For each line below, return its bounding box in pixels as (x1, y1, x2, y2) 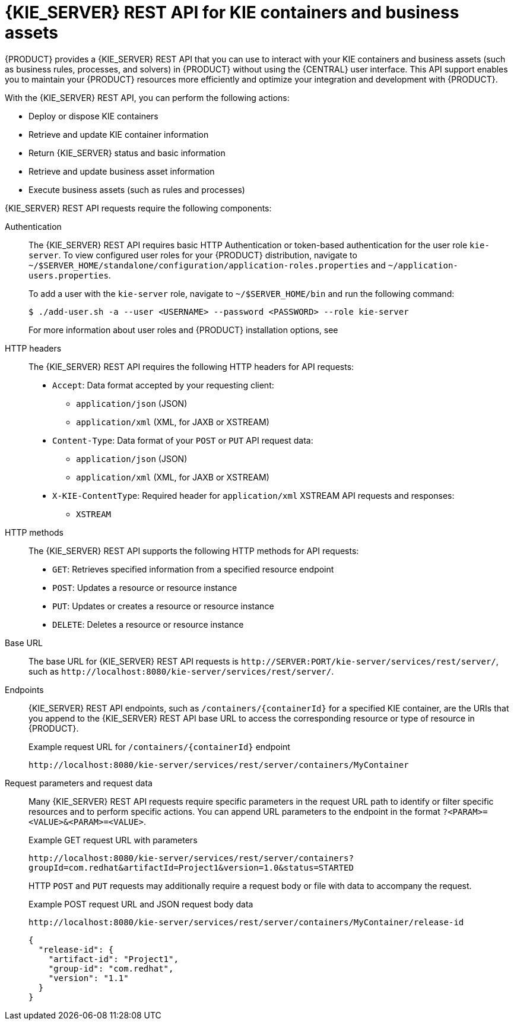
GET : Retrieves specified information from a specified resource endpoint (52, 564, 334, 574)
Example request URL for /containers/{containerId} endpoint (28, 741, 290, 752)
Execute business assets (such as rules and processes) (28, 184, 245, 195)
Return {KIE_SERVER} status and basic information (28, 147, 226, 158)
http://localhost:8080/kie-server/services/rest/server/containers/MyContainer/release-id (28, 917, 464, 927)
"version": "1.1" (48, 973, 129, 983)
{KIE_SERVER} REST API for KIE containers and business (5, 2, 459, 23)
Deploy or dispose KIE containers (28, 110, 158, 121)
